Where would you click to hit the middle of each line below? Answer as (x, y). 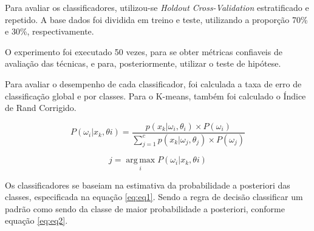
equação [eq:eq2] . (36, 220)
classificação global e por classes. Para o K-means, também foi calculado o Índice (155, 95)
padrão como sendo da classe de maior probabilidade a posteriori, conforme (145, 208)
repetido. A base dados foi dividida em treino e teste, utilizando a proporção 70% (156, 19)
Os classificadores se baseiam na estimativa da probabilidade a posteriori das (148, 185)
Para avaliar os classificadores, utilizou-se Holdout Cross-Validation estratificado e (157, 7)
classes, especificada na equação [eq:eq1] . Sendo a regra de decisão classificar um (154, 197)
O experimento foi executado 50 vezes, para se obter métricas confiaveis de (144, 51)
